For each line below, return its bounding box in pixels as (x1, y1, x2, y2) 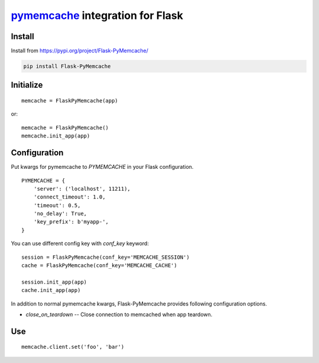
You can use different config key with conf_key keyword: (11, 240, 149, 247)
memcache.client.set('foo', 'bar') (21, 343, 125, 351)
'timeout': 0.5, (33, 202, 81, 208)
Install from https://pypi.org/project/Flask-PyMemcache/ (11, 47, 149, 54)
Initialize (11, 80, 43, 90)
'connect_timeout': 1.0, (33, 194, 106, 201)
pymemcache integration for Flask (11, 9, 183, 22)
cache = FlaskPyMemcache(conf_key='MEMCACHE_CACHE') (21, 262, 177, 269)
